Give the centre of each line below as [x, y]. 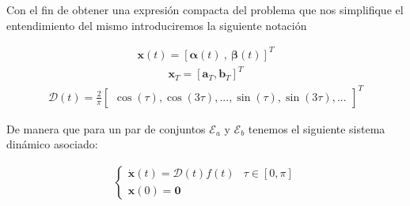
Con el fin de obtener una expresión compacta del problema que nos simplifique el [205, 9]
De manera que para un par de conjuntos [106, 128]
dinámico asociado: [52, 144]
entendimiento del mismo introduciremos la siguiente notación [157, 25]
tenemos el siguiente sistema [317, 128]
